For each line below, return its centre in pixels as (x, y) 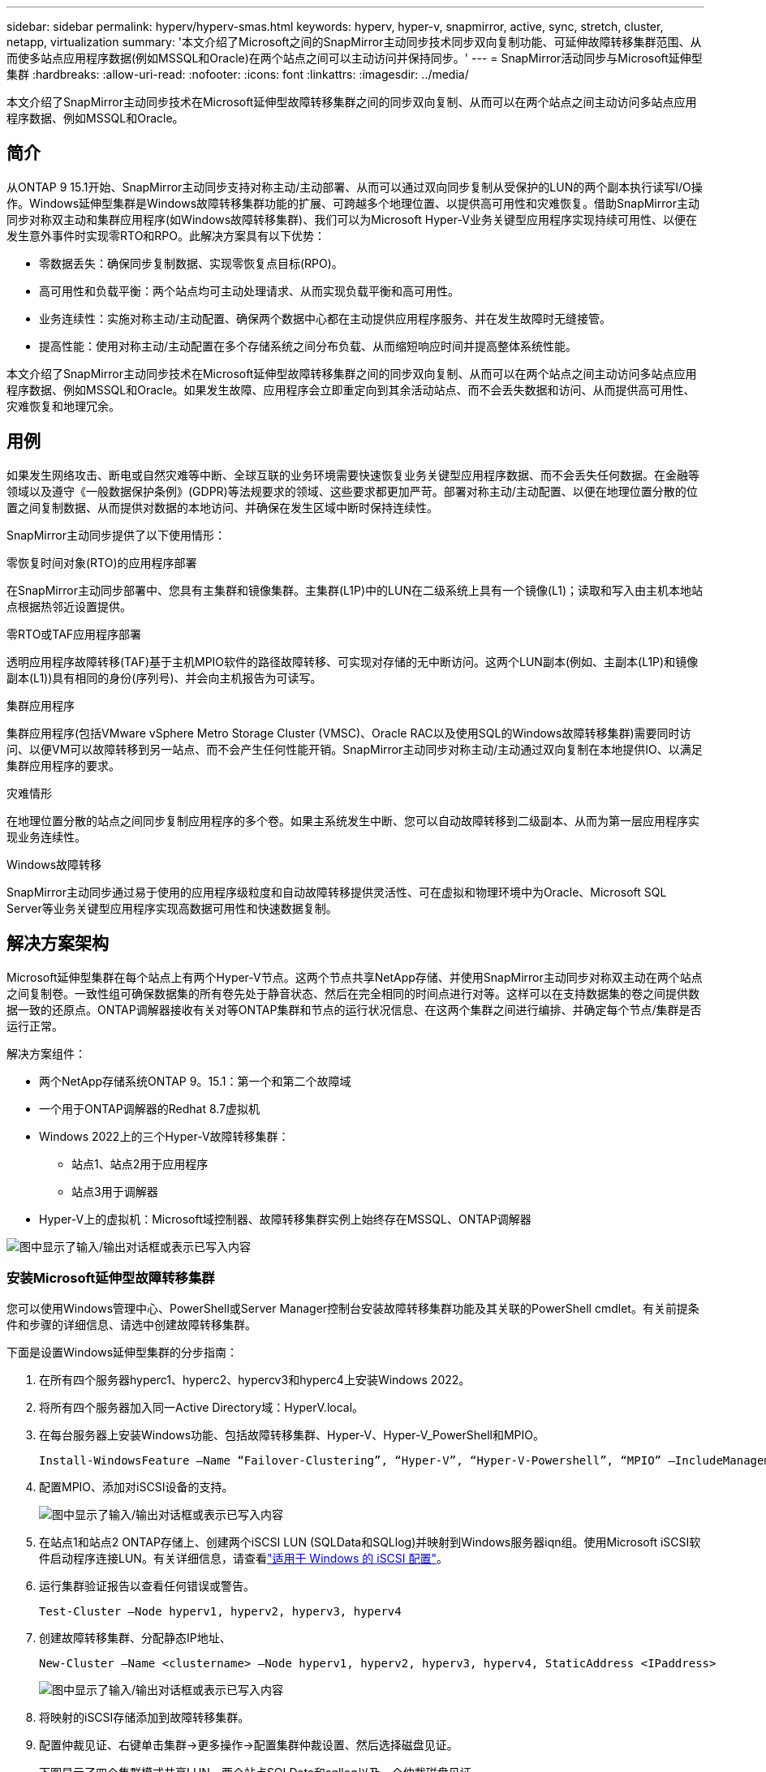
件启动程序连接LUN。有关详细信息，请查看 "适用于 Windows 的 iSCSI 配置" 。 (244, 1559)
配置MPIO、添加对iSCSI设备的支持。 (136, 1487)
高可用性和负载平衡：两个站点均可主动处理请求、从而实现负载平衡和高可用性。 (249, 290)
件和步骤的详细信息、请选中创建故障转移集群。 (131, 1325)
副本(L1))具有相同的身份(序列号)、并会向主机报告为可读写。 (164, 677)
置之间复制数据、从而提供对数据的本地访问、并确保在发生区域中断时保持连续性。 (222, 507)
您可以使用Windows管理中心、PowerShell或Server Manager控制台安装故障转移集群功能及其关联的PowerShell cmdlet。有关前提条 (353, 1309)
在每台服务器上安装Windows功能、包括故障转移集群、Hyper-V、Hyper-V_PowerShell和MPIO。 (292, 1435)
